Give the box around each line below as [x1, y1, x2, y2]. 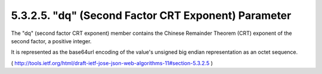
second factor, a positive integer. [11, 37, 92, 44]
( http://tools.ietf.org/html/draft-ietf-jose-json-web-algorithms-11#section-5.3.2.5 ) [11, 59, 213, 66]
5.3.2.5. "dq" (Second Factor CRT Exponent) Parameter [11, 9, 292, 22]
